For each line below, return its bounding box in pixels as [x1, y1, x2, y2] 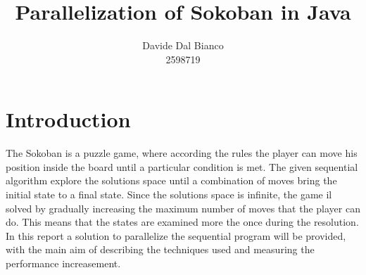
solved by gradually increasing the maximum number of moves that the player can [6, 200, 360, 215]
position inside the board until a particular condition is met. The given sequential [6, 159, 358, 174]
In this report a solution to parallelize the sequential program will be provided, [6, 228, 346, 243]
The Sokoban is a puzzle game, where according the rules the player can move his [6, 146, 358, 160]
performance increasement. [6, 256, 121, 270]
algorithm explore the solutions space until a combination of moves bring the [6, 173, 337, 188]
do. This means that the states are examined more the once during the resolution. [6, 215, 359, 229]
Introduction [6, 105, 131, 134]
